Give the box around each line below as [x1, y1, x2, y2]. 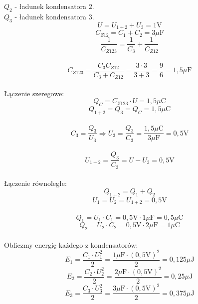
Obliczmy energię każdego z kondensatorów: [4, 239, 138, 250]
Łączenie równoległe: [4, 178, 67, 188]
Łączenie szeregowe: [4, 88, 64, 98]
